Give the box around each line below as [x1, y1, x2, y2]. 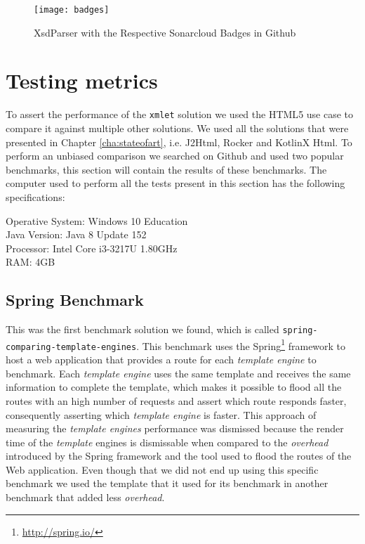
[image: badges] [34, 5, 109, 15]
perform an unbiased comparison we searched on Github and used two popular [6, 148, 344, 163]
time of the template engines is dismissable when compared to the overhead [6, 434, 328, 449]
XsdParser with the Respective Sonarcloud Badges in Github [34, 25, 296, 39]
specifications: [6, 190, 65, 204]
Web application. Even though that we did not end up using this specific [6, 462, 319, 477]
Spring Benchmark [6, 289, 144, 311]
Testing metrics [6, 66, 158, 95]
